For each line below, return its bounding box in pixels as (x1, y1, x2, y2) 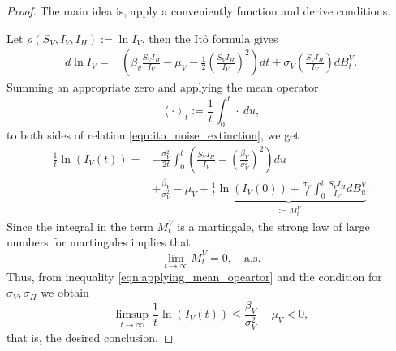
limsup (115, 309, 149, 321)
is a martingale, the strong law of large (177, 217, 370, 234)
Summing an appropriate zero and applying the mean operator (6, 79, 319, 96)
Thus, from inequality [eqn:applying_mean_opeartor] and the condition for (6, 268, 382, 285)
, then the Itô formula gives (141, 29, 278, 46)
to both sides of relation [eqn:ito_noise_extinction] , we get (6, 126, 299, 143)
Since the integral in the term (6, 217, 153, 234)
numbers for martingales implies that (6, 233, 191, 250)
